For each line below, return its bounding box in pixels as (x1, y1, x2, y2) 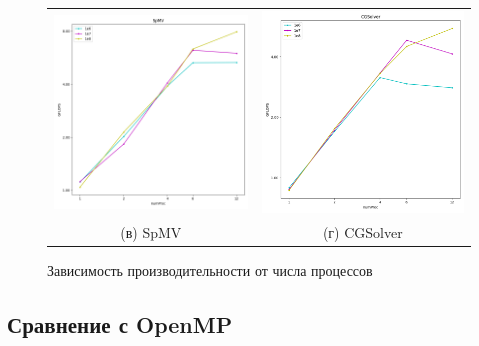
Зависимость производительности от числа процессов (47, 260, 373, 281)
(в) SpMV (120, 222, 182, 243)
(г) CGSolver (322, 222, 403, 243)
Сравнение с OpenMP (7, 309, 233, 340)
